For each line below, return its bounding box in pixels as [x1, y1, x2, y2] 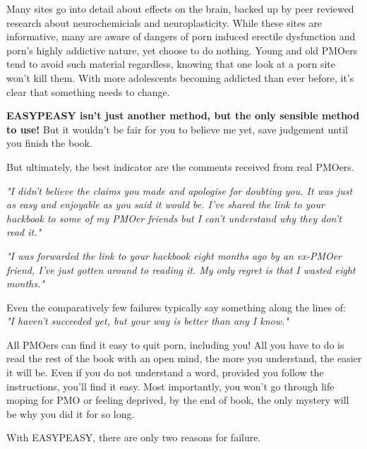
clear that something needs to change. [6, 84, 170, 99]
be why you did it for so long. [6, 406, 135, 421]
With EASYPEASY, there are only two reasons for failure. [6, 430, 261, 445]
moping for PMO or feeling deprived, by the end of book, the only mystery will [6, 393, 349, 407]
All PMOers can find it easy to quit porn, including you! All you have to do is [6, 337, 344, 352]
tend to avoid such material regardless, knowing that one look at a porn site [6, 56, 335, 71]
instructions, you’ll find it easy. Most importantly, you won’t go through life [6, 378, 335, 393]
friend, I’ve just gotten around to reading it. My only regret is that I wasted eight [6, 262, 356, 277]
